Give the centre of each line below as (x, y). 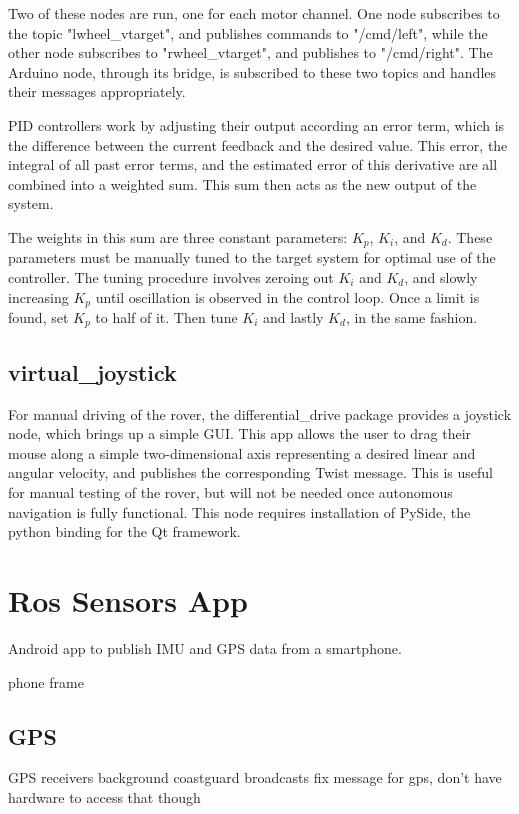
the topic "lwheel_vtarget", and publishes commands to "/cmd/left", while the (248, 32)
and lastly (293, 317)
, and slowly (441, 276)
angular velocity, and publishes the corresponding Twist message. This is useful (250, 472)
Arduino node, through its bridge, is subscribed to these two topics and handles (252, 71)
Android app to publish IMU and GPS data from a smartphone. (205, 647)
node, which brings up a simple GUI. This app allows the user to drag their (240, 433)
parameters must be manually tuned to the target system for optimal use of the (252, 257)
